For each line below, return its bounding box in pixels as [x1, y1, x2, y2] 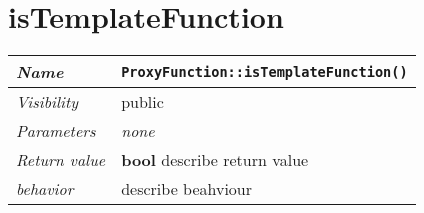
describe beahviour [121, 177, 253, 201]
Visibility [16, 90, 79, 114]
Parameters [16, 119, 96, 143]
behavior [16, 177, 74, 201]
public [121, 90, 164, 114]
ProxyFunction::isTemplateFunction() [121, 63, 408, 80]
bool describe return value [121, 148, 309, 172]
